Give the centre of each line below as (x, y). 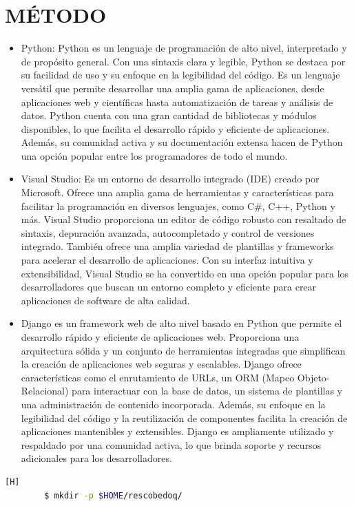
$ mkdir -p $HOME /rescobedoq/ (113, 495)
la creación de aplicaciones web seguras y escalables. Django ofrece (161, 364)
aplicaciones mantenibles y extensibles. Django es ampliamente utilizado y (177, 431)
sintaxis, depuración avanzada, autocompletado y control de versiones (168, 232)
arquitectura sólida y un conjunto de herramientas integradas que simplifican (183, 350)
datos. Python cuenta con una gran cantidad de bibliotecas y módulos (169, 115)
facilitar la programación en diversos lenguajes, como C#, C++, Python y (178, 205)
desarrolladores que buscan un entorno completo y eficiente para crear (169, 287)
